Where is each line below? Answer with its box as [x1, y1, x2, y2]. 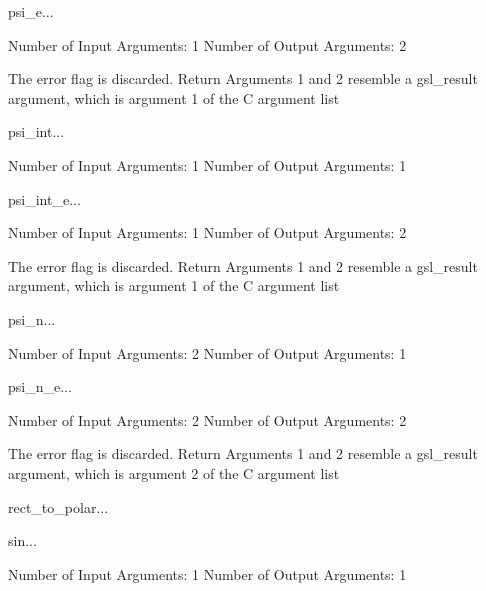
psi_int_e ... [8, 188, 81, 209]
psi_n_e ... [8, 376, 72, 397]
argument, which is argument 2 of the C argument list [8, 462, 340, 483]
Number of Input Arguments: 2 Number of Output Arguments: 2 [8, 409, 407, 430]
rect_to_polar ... [8, 496, 109, 517]
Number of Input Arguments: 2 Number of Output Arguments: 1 [8, 342, 407, 363]
